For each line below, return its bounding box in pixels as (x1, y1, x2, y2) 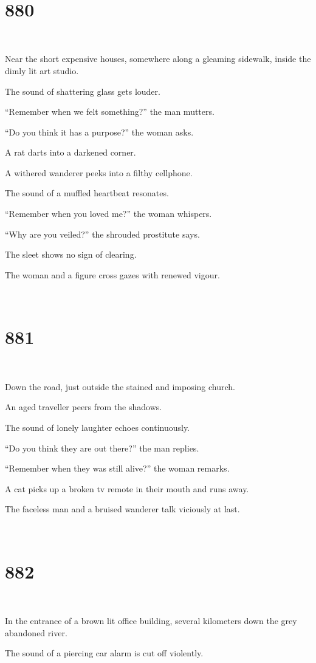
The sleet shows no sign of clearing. (5, 248, 137, 261)
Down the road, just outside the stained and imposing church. (5, 380, 235, 393)
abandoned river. (5, 626, 67, 639)
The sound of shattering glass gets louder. (5, 84, 160, 97)
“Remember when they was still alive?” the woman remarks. (5, 462, 230, 475)
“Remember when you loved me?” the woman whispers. (5, 207, 212, 220)
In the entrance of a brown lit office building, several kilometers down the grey (5, 614, 297, 627)
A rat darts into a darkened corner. (5, 146, 136, 159)
